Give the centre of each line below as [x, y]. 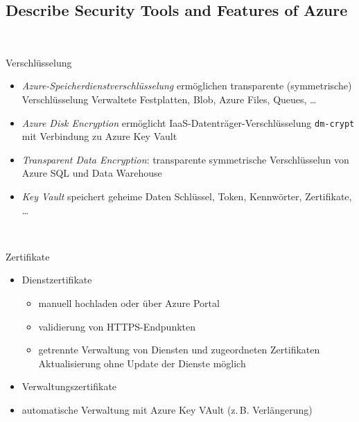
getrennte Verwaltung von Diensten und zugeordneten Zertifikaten [179, 350]
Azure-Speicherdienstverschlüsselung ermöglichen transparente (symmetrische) [187, 86]
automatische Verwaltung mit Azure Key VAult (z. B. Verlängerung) [167, 409]
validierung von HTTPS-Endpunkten [117, 326]
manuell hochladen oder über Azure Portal [129, 302]
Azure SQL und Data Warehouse [92, 173]
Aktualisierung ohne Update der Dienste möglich [142, 363]
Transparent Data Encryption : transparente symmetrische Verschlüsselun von [185, 159]
